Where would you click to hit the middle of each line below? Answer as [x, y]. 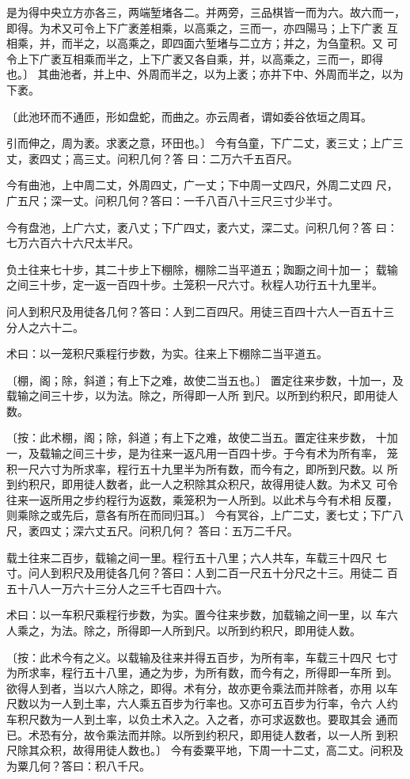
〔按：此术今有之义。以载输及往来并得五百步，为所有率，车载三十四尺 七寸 [202, 657]
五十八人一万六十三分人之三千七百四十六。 [117, 588]
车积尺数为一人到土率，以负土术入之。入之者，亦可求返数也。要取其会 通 [197, 718]
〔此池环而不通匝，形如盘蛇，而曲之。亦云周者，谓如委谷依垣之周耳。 [189, 116]
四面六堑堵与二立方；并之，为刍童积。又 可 [285, 43]
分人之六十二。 [45, 327]
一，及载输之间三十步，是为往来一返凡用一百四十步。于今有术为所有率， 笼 [202, 453]
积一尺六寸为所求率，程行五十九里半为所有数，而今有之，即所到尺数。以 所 [202, 468]
